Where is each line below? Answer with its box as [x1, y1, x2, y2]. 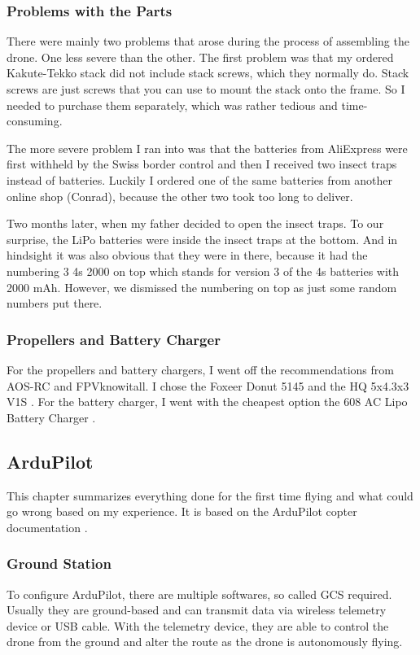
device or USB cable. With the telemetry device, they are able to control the [7, 617, 389, 634]
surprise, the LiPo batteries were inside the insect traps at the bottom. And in [7, 230, 398, 247]
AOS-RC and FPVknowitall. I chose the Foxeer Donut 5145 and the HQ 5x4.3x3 [7, 377, 409, 394]
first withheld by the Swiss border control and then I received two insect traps [7, 155, 397, 172]
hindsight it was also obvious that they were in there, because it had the [7, 247, 368, 264]
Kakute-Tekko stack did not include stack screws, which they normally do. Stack [7, 64, 409, 81]
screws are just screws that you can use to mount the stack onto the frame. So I [7, 81, 405, 97]
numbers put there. [7, 295, 103, 312]
